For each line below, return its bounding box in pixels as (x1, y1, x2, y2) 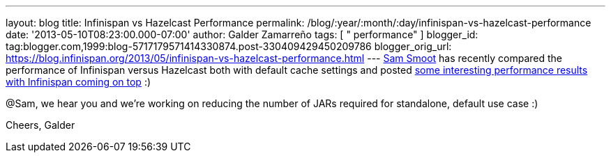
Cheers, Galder (6, 119, 75, 131)
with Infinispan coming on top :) (6, 76, 151, 88)
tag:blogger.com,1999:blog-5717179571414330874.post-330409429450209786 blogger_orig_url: (6, 40, 452, 52)
